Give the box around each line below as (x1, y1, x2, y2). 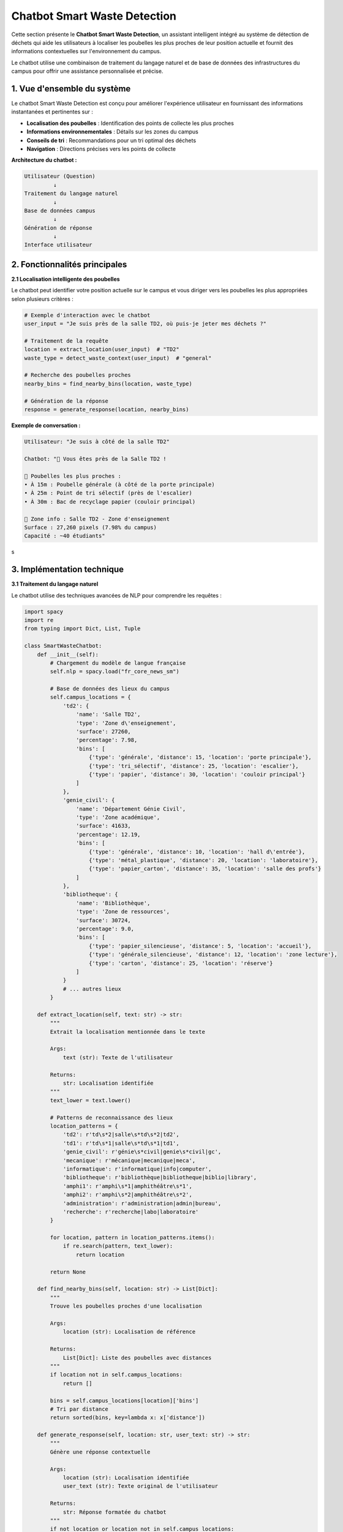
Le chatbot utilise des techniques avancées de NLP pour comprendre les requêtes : (11, 591, 222, 599)
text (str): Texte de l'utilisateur (62, 1054, 173, 1061)
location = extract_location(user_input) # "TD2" (24, 346, 180, 353)
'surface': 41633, (75, 822, 131, 830)
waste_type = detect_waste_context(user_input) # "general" (24, 354, 212, 362)
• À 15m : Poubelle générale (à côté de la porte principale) (24, 481, 215, 488)
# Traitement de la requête (24, 337, 108, 344)
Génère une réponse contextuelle (50, 1448, 151, 1455)
